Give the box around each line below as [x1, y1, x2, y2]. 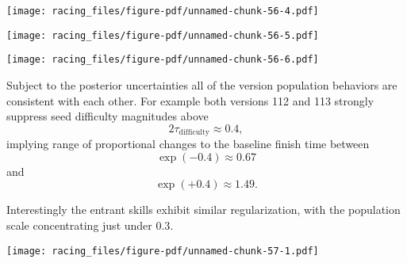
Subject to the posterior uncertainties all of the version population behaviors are [6, 76, 397, 93]
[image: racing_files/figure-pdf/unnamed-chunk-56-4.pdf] [6, 6, 319, 17]
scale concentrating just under [6, 216, 152, 233]
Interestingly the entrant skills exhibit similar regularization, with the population [6, 201, 401, 218]
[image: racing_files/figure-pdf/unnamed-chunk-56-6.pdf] [6, 54, 319, 66]
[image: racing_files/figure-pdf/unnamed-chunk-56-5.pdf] [6, 29, 319, 41]
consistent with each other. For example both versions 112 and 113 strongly [6, 92, 374, 109]
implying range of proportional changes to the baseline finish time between [6, 135, 370, 152]
